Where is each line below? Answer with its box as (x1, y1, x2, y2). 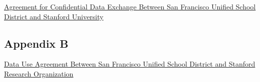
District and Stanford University (4, 11, 104, 21)
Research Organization (4, 68, 74, 79)
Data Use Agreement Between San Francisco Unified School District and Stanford (4, 59, 255, 69)
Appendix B (4, 35, 69, 51)
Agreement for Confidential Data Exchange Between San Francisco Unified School (4, 1, 256, 11)
